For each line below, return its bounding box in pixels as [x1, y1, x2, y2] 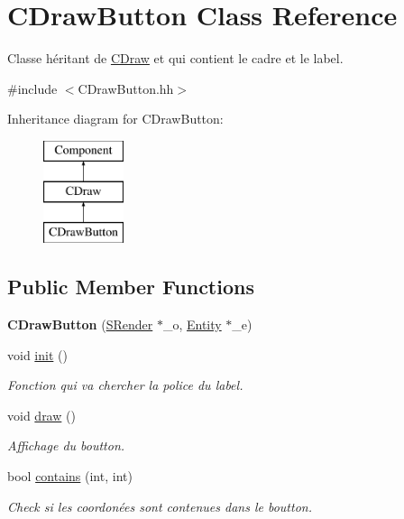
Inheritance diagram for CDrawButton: [7, 109, 224, 128]
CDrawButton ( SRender [7, 315, 153, 334]
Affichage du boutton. [7, 436, 125, 455]
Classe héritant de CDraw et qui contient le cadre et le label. [7, 49, 344, 68]
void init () [7, 345, 68, 364]
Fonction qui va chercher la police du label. [7, 375, 243, 394]
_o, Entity [162, 315, 222, 334]
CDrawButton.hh [78, 79, 174, 97]
